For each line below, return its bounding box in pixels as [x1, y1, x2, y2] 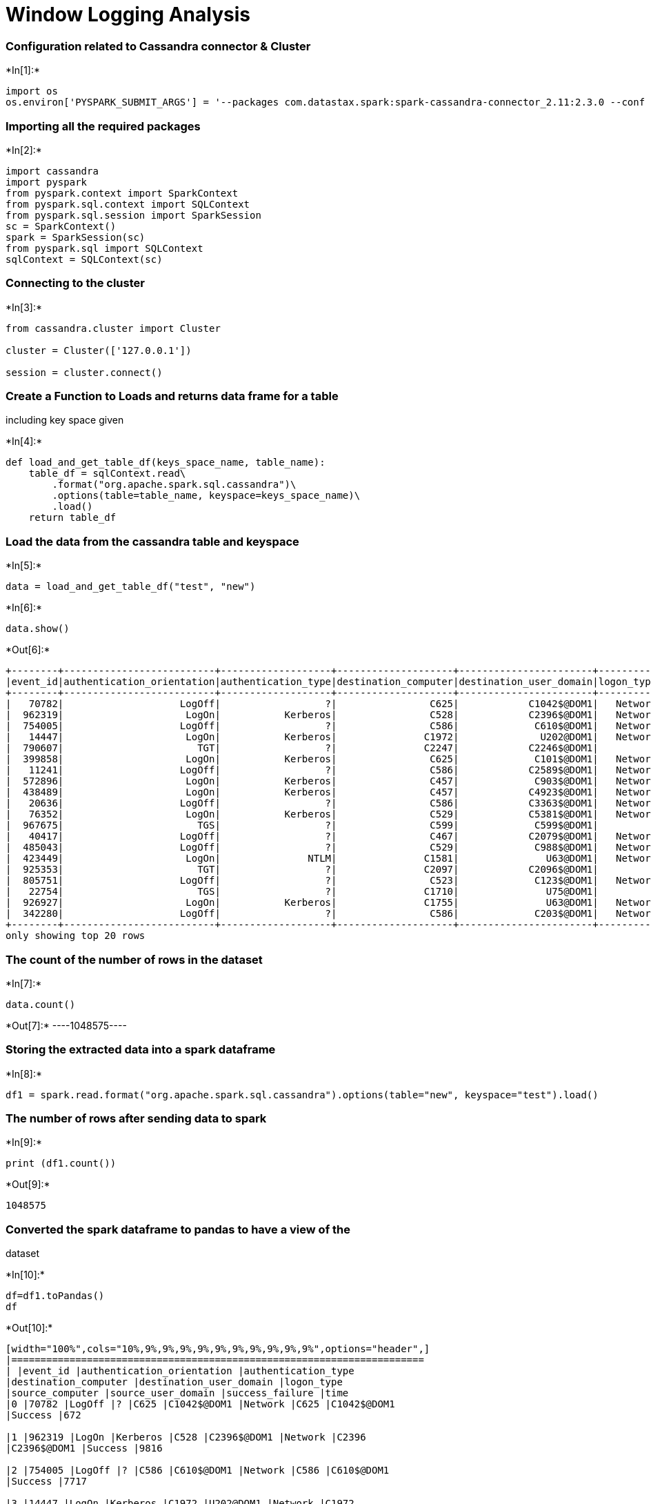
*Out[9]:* [6, 1178, 50, 1191]
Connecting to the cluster [6, 276, 145, 290]
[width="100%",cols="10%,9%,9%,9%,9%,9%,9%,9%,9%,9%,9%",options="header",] [6, 1343, 430, 1355]
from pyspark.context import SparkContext [6, 187, 239, 199]
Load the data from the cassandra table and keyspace [6, 534, 299, 548]
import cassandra [6, 165, 99, 177]
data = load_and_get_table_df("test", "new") [6, 581, 256, 593]
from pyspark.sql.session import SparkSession [6, 209, 261, 221]
